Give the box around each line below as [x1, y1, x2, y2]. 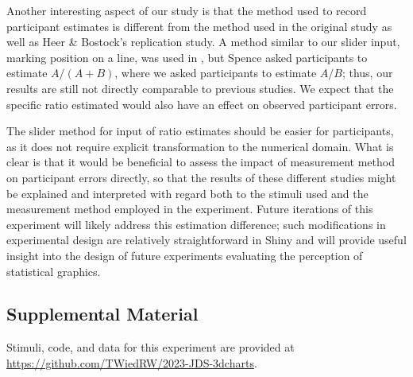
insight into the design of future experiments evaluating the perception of [6, 247, 363, 263]
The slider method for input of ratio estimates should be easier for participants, [6, 122, 394, 139]
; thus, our [342, 64, 393, 81]
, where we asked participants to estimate [114, 64, 317, 81]
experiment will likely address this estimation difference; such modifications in [6, 216, 386, 232]
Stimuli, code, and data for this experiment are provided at [6, 339, 295, 356]
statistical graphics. [6, 262, 101, 279]
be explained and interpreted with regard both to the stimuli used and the [6, 185, 369, 201]
